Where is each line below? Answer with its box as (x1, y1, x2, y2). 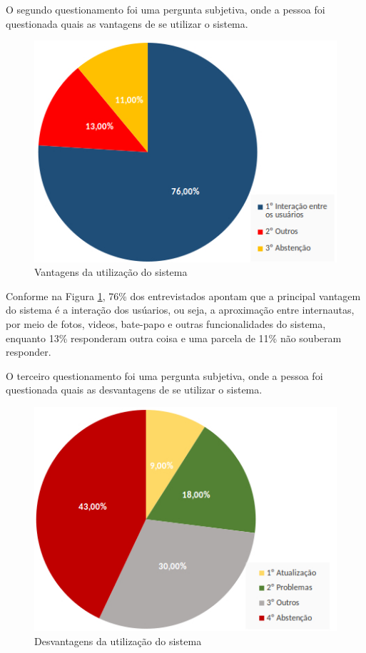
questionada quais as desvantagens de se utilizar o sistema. (6, 382, 263, 397)
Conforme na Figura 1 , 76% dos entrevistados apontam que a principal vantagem (6, 288, 361, 303)
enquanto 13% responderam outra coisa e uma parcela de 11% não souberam (6, 330, 342, 345)
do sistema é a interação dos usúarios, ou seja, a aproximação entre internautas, (6, 302, 355, 317)
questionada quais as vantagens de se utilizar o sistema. (6, 16, 248, 31)
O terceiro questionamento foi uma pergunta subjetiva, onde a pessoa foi (6, 368, 323, 383)
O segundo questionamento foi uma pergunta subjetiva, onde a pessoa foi (6, 2, 325, 16)
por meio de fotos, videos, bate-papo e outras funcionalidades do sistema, (6, 317, 326, 331)
